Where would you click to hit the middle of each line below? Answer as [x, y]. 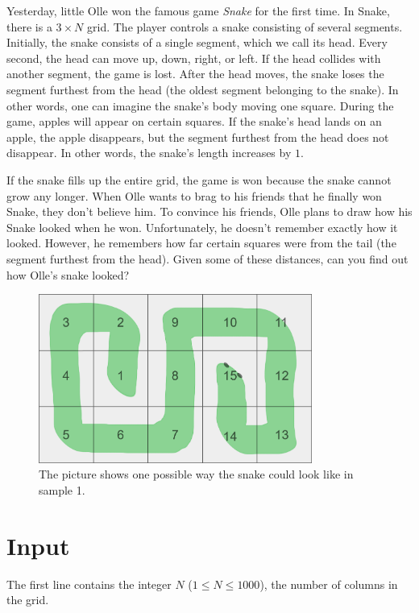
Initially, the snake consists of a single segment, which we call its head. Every [197, 42]
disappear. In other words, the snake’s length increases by [149, 153]
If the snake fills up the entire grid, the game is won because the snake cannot [199, 179]
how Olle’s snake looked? [68, 274]
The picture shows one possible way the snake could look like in [196, 474]
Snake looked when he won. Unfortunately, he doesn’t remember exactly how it [202, 227]
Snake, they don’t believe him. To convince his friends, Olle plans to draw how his [209, 211]
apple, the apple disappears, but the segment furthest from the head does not [198, 137]
